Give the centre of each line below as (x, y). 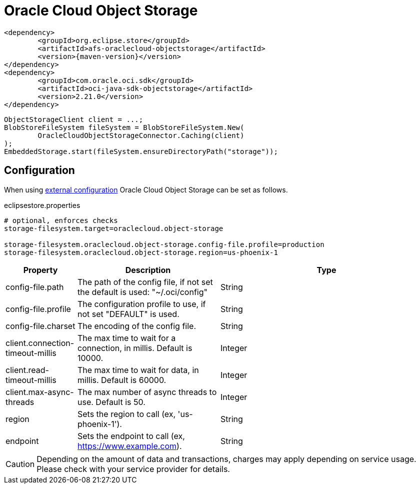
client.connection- (40, 343)
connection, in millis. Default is (135, 348)
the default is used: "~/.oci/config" (142, 292)
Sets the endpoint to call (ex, (131, 436)
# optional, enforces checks (61, 220)
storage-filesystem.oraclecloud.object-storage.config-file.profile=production (164, 244)
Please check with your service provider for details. (133, 469)
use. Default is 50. (111, 402)
